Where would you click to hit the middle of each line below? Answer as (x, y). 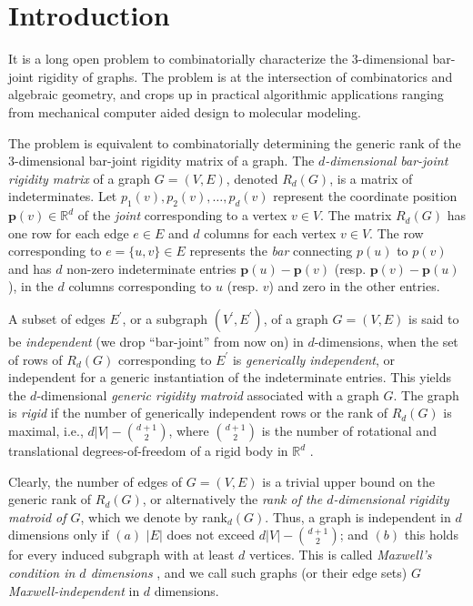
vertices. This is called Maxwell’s (341, 555)
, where (189, 431)
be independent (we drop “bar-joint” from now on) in (156, 342)
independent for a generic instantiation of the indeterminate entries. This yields (230, 377)
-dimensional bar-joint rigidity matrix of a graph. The (165, 161)
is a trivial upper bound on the (348, 481)
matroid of (37, 516)
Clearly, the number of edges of (96, 481)
